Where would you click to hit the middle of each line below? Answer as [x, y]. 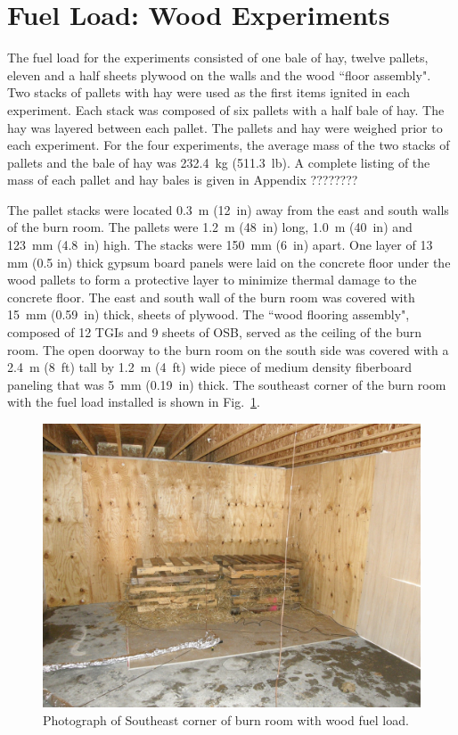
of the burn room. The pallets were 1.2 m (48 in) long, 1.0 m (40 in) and [210, 227]
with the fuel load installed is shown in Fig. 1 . [134, 402]
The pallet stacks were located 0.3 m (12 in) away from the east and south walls [228, 209]
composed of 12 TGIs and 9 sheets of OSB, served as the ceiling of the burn [215, 332]
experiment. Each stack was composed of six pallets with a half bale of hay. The [226, 109]
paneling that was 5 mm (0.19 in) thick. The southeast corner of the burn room [227, 384]
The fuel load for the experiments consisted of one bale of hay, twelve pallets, [218, 58]
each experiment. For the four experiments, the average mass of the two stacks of [229, 145]
